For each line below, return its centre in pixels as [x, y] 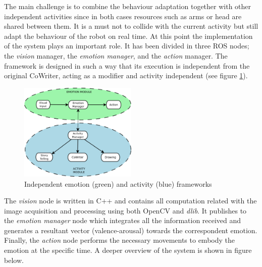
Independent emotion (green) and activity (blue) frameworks [118, 183]
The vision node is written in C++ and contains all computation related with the [130, 201]
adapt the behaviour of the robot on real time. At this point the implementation [128, 36]
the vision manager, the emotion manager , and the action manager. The [116, 55]
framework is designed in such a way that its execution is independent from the [127, 65]
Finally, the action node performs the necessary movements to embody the [119, 240]
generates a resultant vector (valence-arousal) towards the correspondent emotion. [131, 230]
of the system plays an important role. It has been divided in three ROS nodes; [127, 46]
